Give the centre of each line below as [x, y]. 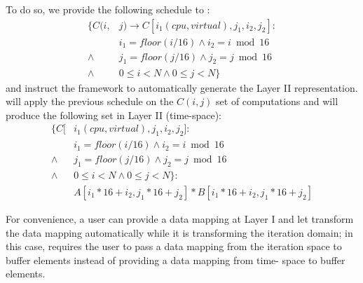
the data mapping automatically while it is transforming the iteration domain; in [179, 232]
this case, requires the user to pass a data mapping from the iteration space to [174, 246]
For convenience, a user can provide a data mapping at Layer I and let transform [180, 219]
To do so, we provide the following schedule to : [108, 9]
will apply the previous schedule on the [90, 101]
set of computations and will [277, 101]
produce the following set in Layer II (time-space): [114, 115]
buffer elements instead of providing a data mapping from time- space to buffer [176, 260]
